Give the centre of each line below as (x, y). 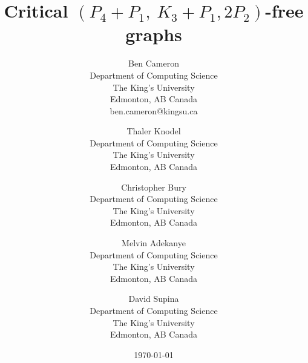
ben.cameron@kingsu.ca (154, 110)
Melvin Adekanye (154, 243)
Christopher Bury (154, 187)
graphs (154, 34)
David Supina (154, 299)
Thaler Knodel (154, 131)
